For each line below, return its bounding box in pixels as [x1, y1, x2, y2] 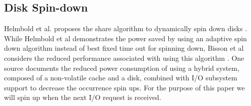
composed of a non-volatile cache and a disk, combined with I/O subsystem [4, 72, 237, 83]
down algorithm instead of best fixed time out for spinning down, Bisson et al [4, 43, 244, 53]
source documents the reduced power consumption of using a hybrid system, [4, 62, 239, 73]
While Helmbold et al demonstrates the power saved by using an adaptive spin [4, 33, 247, 43]
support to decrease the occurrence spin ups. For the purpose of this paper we [4, 82, 245, 92]
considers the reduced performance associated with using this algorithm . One [4, 52, 244, 63]
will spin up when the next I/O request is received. [4, 92, 161, 102]
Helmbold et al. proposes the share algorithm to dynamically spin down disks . [4, 23, 247, 34]
